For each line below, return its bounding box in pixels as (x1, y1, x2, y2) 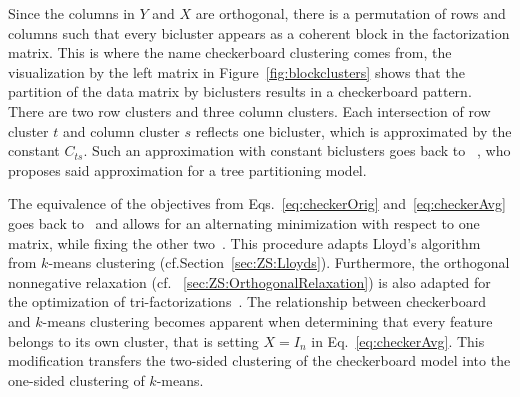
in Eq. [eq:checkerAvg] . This (311, 330, 485, 351)
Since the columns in (8, 3, 135, 23)
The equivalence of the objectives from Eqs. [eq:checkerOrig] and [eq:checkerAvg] (8, 193, 506, 214)
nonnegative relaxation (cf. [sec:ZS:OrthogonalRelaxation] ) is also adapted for (8, 271, 491, 292)
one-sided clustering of (8, 369, 145, 390)
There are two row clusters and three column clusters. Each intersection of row (8, 100, 491, 121)
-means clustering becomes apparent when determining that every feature (42, 310, 493, 331)
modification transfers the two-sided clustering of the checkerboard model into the (8, 350, 511, 371)
